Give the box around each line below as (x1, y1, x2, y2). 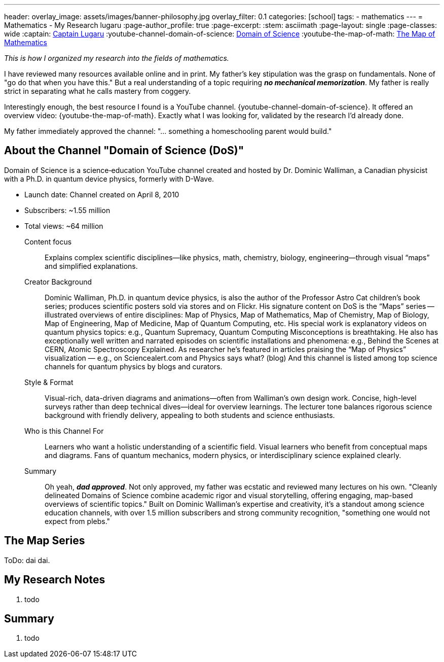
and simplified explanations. (45, 261, 138, 270)
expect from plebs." (45, 516, 110, 526)
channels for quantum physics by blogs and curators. (45, 362, 223, 371)
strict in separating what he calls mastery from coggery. (4, 87, 191, 95)
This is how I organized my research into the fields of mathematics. (4, 54, 229, 62)
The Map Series (4, 534, 85, 547)
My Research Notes (4, 573, 105, 586)
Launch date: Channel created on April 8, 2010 (24, 190, 179, 199)
